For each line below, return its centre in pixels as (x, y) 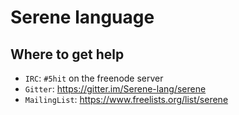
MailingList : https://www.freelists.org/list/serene (126, 99)
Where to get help (67, 54)
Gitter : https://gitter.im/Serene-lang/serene (115, 89)
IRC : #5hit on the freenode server (94, 78)
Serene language (82, 17)
